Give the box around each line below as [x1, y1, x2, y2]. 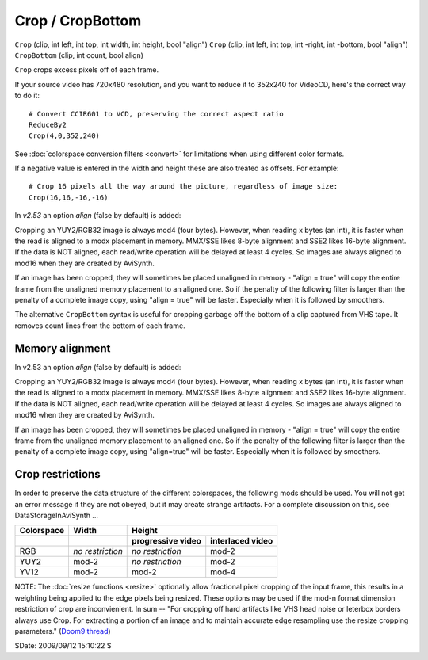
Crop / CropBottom [14, 12, 142, 29]
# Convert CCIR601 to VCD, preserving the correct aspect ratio [29, 109, 285, 118]
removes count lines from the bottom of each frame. [14, 321, 185, 330]
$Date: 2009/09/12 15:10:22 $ [14, 641, 112, 650]
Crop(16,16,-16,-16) [29, 193, 109, 202]
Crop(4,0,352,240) [29, 132, 101, 140]
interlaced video [210, 536, 273, 547]
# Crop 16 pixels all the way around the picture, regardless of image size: [29, 182, 338, 191]
